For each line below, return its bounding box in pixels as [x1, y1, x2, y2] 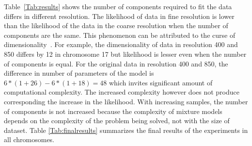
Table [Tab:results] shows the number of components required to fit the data [4, 1, 232, 11]
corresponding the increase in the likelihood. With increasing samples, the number [4, 96, 248, 106]
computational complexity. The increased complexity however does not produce [4, 87, 239, 97]
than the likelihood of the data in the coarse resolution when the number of [4, 20, 228, 31]
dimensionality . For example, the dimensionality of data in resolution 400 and [4, 39, 238, 49]
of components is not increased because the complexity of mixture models [4, 106, 222, 116]
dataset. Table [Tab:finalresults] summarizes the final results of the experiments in [4, 125, 248, 135]
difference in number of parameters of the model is [4, 68, 154, 78]
